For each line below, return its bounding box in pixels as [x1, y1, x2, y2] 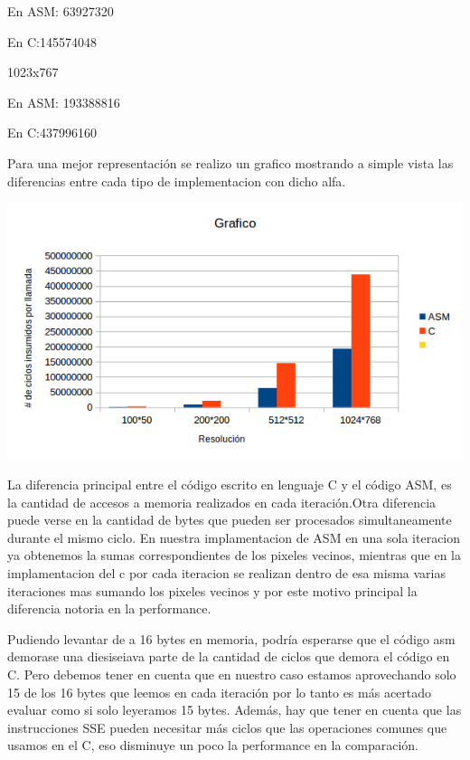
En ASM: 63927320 [7, 2, 114, 20]
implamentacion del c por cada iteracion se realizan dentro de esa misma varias [7, 563, 446, 582]
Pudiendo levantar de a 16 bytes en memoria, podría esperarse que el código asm [7, 629, 456, 648]
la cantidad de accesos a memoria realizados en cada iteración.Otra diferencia [7, 492, 437, 511]
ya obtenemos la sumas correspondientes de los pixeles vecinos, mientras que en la [7, 546, 462, 565]
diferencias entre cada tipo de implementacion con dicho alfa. [7, 171, 346, 190]
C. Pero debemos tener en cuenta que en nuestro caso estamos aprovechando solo [7, 664, 456, 683]
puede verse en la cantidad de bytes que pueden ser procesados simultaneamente [7, 510, 452, 529]
